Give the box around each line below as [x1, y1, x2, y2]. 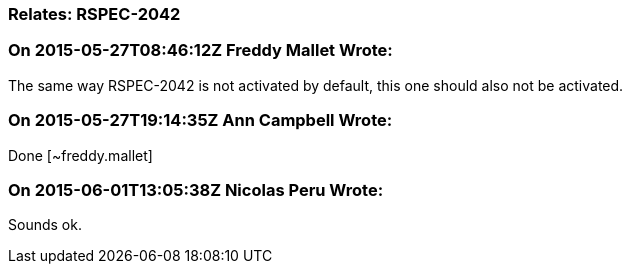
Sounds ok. [8, 216, 82, 234]
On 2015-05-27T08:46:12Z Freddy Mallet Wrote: [8, 40, 393, 61]
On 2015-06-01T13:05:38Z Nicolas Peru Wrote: [8, 179, 384, 200]
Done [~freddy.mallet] [8, 146, 153, 164]
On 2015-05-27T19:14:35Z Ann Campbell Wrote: [8, 110, 393, 131]
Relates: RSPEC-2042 [8, 4, 181, 24]
